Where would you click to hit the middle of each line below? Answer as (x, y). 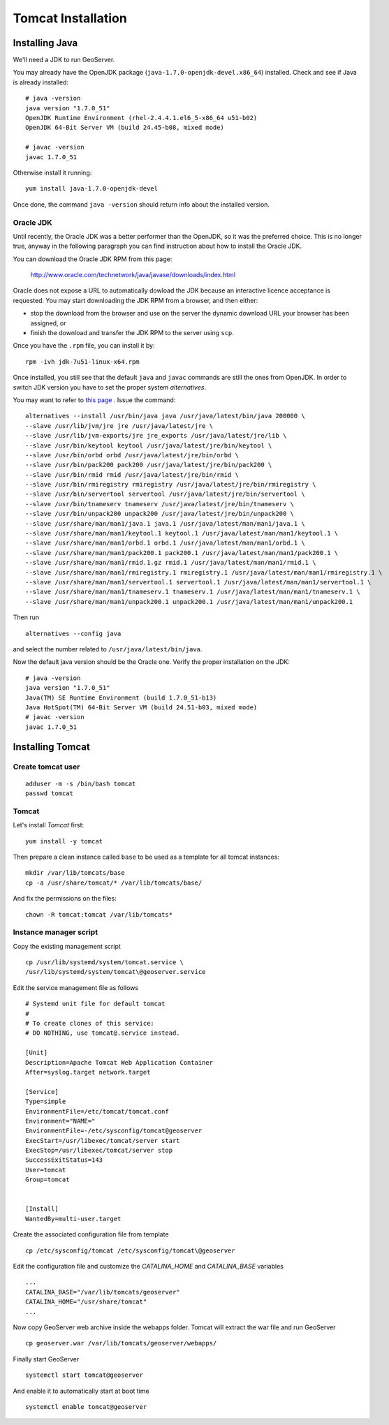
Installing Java (45, 43)
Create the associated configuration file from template (91, 1234)
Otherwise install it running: (52, 172)
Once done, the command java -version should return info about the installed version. (141, 204)
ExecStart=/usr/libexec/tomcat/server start (103, 1140)
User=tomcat (46, 1170)
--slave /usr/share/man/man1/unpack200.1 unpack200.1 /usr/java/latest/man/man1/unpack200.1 (189, 601)
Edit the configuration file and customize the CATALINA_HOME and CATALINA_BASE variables (148, 1266)
